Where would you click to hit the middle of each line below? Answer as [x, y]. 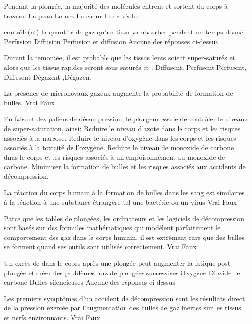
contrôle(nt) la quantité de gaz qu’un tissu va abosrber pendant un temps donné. [125, 32]
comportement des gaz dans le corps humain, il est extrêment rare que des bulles [124, 237]
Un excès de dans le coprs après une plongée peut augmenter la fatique [110, 263]
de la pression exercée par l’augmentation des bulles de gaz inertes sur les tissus [123, 308]
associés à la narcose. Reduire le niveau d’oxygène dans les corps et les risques [120, 138]
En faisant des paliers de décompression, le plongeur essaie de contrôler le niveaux [126, 119]
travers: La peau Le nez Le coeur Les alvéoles [72, 15]
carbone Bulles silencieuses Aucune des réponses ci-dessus [90, 282]
